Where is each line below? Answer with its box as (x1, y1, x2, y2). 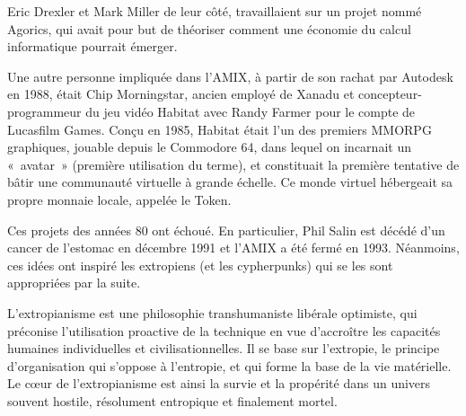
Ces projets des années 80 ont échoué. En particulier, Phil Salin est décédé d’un (7, 220, 445, 239)
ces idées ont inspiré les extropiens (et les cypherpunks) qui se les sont (7, 255, 393, 274)
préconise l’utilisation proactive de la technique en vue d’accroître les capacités (7, 321, 441, 340)
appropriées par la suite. (7, 273, 141, 292)
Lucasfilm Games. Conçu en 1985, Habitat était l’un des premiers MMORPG (7, 119, 432, 138)
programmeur (7, 102, 82, 120)
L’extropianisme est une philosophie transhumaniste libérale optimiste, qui (7, 303, 418, 322)
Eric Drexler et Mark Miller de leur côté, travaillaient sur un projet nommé (7, 2, 422, 20)
